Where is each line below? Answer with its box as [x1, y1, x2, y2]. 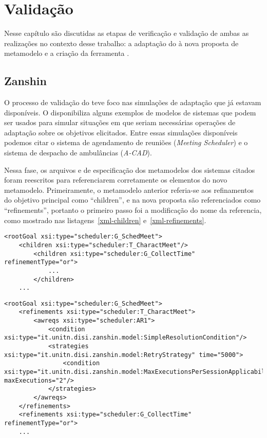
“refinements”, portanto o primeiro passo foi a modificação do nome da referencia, [4, 205, 262, 215]
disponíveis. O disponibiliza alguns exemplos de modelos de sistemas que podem [4, 107, 256, 117]
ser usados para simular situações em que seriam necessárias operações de [4, 117, 236, 128]
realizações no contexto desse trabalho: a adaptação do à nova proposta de [4, 37, 239, 48]
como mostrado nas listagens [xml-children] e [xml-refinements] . [4, 214, 206, 225]
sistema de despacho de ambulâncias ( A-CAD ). [4, 147, 152, 158]
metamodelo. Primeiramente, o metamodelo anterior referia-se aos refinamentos [4, 184, 254, 195]
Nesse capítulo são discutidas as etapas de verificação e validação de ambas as [4, 28, 249, 38]
